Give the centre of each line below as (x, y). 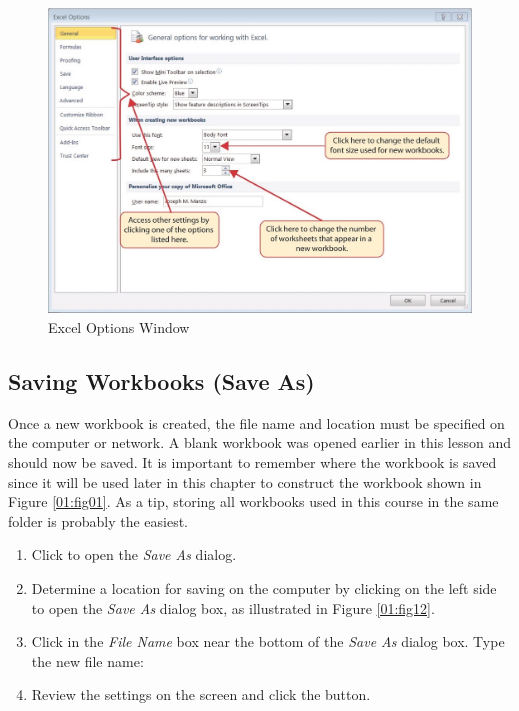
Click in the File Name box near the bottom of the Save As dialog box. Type (268, 641)
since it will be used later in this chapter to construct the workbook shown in (245, 481)
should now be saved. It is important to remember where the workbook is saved (252, 462)
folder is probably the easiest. (98, 520)
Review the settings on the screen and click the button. (201, 694)
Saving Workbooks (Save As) (161, 381)
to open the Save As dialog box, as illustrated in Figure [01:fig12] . (233, 607)
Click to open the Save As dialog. (134, 554)
